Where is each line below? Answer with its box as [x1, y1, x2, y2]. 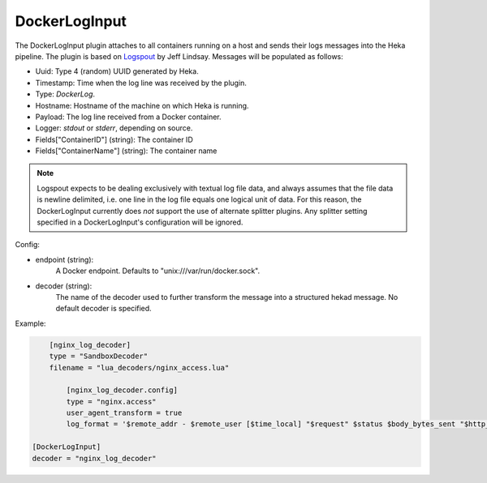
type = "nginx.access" [66, 397, 157, 406]
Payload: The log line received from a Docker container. [35, 112, 222, 122]
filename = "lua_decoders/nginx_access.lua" [49, 363, 230, 372]
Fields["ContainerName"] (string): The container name [35, 146, 218, 156]
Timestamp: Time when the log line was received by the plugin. [35, 78, 248, 88]
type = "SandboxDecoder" [49, 352, 149, 361]
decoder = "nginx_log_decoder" [32, 454, 157, 463]
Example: [15, 318, 46, 328]
